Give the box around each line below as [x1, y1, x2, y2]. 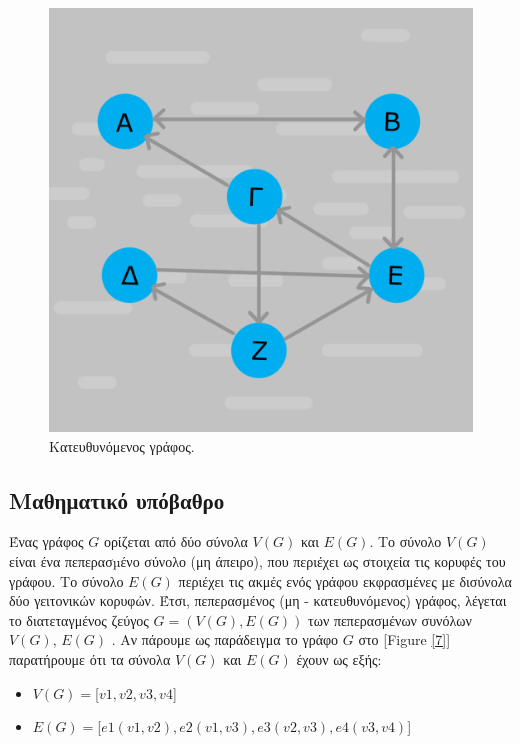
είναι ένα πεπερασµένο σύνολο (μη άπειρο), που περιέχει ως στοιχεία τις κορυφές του [9, 550, 506, 571]
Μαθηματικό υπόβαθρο [9, 484, 225, 515]
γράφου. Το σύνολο [9, 570, 124, 591]
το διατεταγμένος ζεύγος [9, 609, 149, 630]
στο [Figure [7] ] [358, 629, 451, 650]
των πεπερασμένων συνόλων [308, 609, 472, 630]
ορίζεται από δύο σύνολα [103, 531, 248, 552]
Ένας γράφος [9, 531, 84, 552]
